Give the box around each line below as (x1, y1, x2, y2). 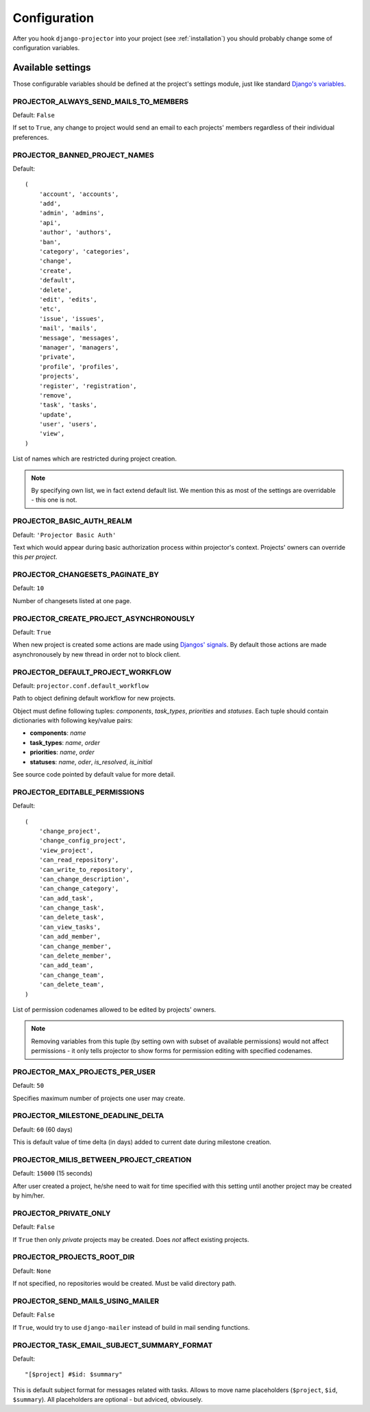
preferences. (12, 133, 49, 141)
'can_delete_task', (38, 914, 105, 921)
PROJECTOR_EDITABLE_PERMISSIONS (12, 787, 145, 796)
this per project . (12, 552, 58, 561)
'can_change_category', (38, 885, 119, 892)
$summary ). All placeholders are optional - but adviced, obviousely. (12, 1396, 203, 1404)
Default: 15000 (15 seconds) (12, 1169, 92, 1178)
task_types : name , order (29, 738, 101, 746)
